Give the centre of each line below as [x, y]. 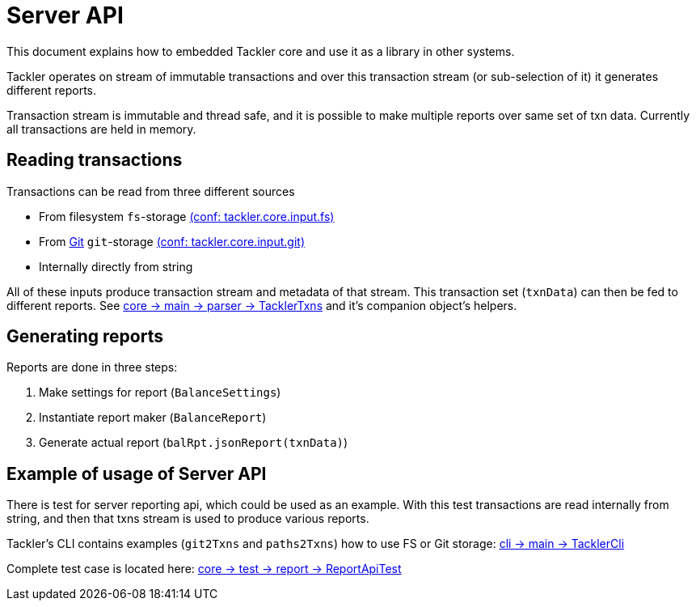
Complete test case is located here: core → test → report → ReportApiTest [204, 569]
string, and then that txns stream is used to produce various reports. [188, 519]
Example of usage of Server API [137, 473]
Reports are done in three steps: [92, 367]
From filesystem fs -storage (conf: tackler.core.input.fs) [187, 216]
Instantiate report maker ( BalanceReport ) [153, 418]
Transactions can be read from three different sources [151, 191]
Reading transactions [95, 160]
